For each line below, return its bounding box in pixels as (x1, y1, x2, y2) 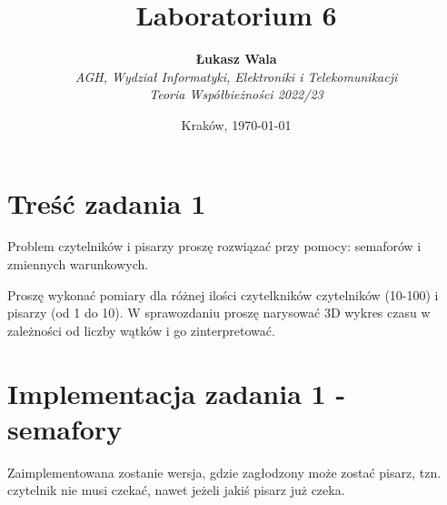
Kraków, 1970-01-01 (181, 115, 292, 134)
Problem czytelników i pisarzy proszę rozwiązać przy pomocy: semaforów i (7, 237, 422, 256)
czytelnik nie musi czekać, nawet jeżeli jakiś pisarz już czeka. (7, 480, 345, 500)
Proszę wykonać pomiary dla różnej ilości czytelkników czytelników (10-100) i (7, 285, 439, 304)
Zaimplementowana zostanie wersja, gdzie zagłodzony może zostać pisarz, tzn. (7, 462, 442, 481)
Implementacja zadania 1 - (7, 374, 346, 411)
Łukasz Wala (195, 49, 277, 68)
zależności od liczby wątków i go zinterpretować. (7, 320, 275, 339)
